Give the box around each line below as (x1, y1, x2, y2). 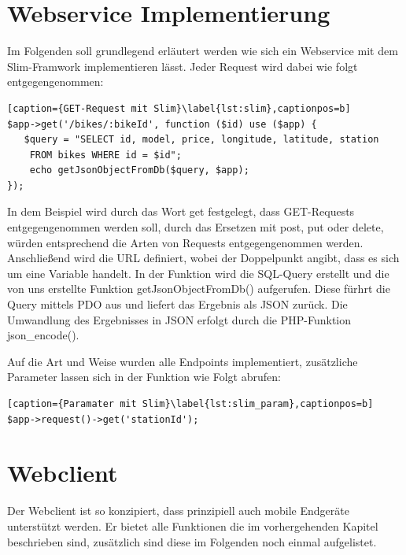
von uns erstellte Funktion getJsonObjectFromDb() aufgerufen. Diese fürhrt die (7, 280, 390, 297)
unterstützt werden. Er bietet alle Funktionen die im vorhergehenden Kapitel (7, 517, 378, 534)
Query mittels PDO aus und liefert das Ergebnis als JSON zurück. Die (7, 296, 348, 313)
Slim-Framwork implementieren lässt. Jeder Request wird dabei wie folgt (7, 57, 358, 74)
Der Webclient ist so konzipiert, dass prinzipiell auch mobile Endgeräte (7, 502, 349, 519)
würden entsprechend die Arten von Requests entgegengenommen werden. (7, 234, 364, 250)
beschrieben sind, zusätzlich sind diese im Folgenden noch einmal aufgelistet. (7, 533, 377, 549)
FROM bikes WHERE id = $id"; (29, 149, 182, 161)
